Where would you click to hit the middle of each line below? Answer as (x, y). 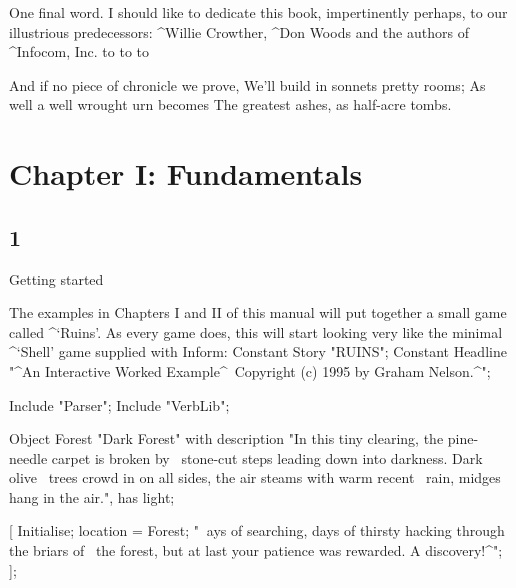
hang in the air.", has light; (92, 496)
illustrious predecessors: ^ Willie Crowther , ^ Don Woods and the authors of (239, 31)
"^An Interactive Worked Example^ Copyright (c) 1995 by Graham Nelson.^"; (250, 370)
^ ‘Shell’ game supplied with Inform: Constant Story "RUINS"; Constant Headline (258, 351)
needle (28, 457)
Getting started (56, 278)
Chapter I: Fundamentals (186, 173)
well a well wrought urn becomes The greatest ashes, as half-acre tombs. (230, 104)
